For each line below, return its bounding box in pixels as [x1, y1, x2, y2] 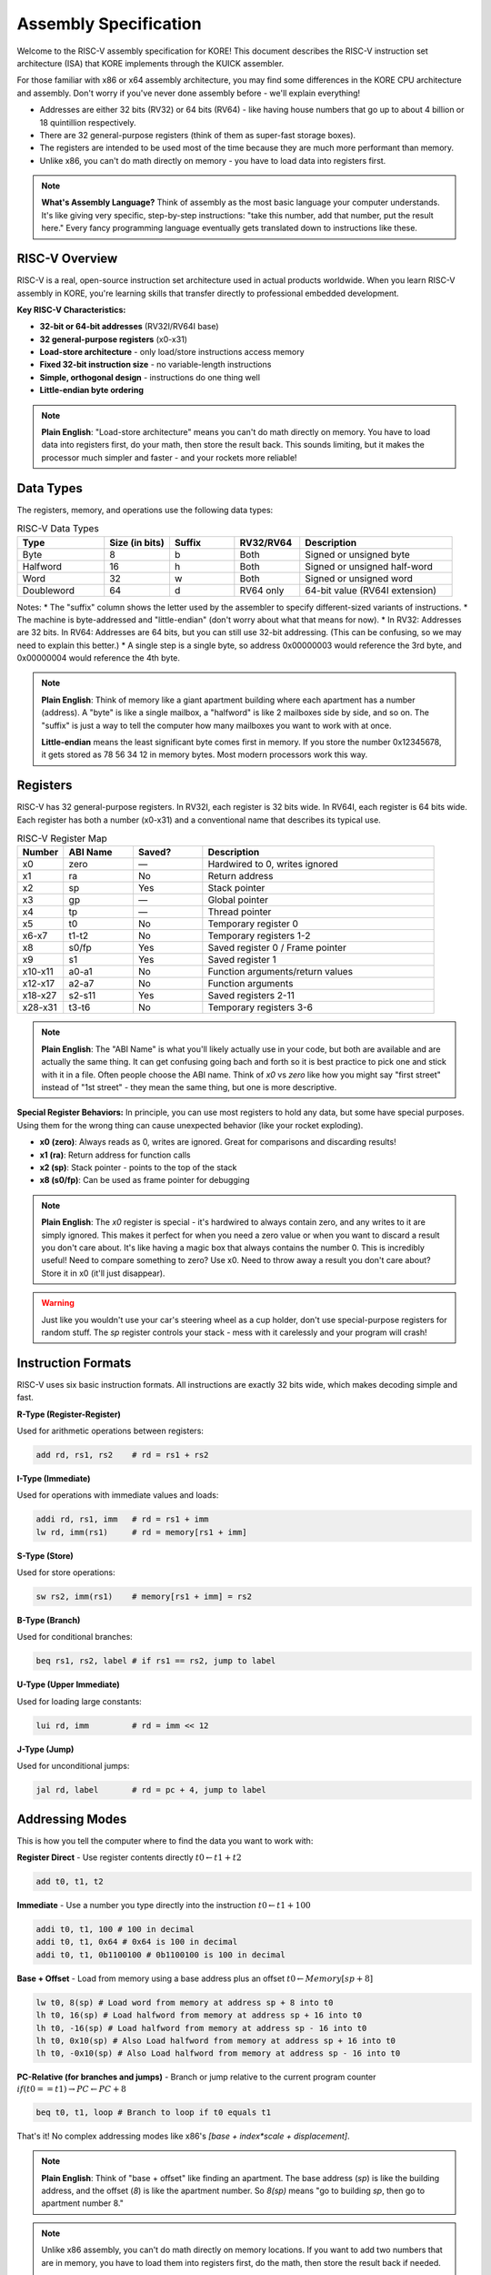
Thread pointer [207, 905, 272, 918]
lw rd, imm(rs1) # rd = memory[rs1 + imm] [35, 1527, 247, 1537]
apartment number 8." [41, 2198, 125, 2209]
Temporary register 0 [207, 917, 299, 930]
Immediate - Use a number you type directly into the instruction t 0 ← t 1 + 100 [16, 1900, 311, 1910]
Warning [41, 1298, 75, 1309]
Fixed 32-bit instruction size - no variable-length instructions [39, 359, 272, 370]
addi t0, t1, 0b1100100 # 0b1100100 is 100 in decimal [35, 1949, 286, 1960]
